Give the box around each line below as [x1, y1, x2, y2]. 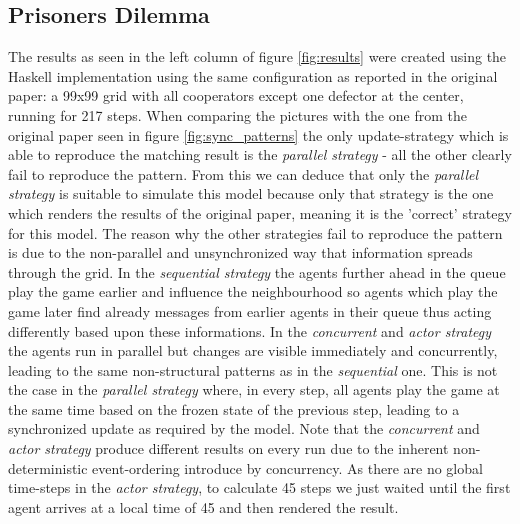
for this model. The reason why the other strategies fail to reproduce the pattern [8, 222, 503, 243]
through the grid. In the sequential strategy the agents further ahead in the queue [8, 261, 506, 282]
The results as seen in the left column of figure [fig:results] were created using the [8, 46, 507, 67]
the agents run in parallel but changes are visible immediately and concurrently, [8, 340, 498, 361]
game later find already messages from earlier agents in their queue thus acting [8, 300, 492, 321]
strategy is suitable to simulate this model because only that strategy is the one [8, 183, 494, 204]
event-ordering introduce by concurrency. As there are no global [92, 457, 483, 478]
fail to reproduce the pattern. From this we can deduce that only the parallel [8, 163, 479, 184]
